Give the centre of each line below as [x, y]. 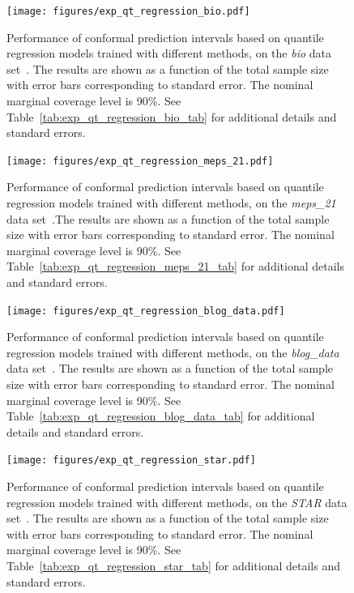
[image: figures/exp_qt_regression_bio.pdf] [128, 11]
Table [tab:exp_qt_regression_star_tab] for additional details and [173, 566]
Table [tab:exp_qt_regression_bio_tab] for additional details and [172, 116]
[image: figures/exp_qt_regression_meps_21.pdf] [140, 161]
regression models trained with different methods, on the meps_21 [171, 203]
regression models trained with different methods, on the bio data [169, 53]
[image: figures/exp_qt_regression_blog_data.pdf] [146, 311]
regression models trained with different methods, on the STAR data [177, 502]
